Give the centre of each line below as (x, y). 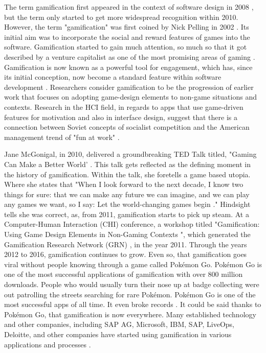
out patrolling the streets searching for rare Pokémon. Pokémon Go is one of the (130, 294)
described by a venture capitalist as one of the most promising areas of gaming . (130, 56)
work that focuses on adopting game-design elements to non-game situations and (130, 97)
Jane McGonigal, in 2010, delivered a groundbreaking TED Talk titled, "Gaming (130, 154)
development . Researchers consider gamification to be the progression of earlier (129, 87)
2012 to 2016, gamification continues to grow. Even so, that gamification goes (126, 254)
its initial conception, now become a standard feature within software (113, 77)
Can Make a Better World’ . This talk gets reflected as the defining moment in (127, 164)
